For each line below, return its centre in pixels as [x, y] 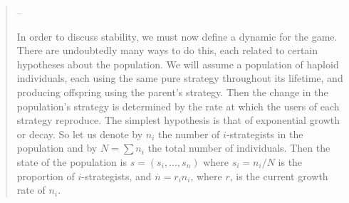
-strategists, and [116, 176]
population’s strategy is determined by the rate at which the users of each [178, 106]
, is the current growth [279, 176]
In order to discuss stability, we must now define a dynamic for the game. [177, 36]
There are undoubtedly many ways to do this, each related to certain [167, 50]
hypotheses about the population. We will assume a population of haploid [178, 64]
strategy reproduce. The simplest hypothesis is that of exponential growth [178, 120]
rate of [31, 190]
